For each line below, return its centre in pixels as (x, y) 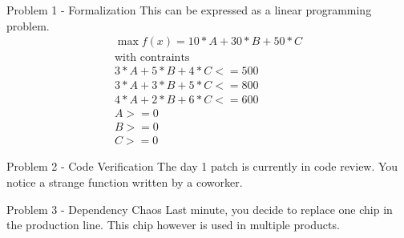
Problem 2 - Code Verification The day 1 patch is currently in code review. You (202, 166)
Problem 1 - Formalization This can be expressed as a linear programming (189, 10)
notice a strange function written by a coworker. (125, 182)
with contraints (152, 58)
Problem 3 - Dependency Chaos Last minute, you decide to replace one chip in (200, 209)
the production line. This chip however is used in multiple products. (173, 225)
